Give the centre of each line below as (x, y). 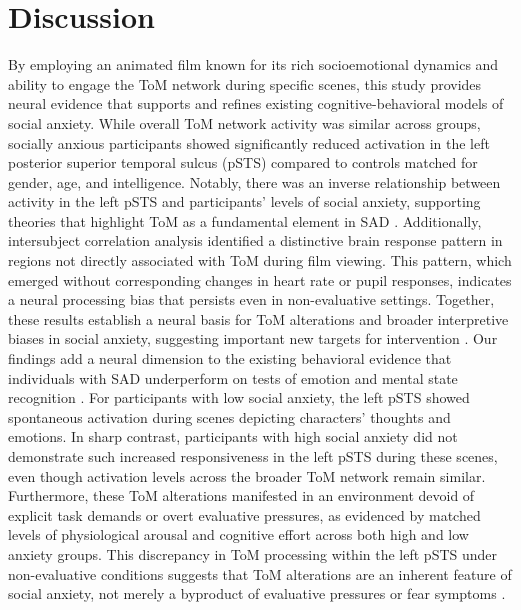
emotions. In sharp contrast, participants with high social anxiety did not (233, 436)
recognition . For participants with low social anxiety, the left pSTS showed (239, 397)
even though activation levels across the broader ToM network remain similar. (247, 475)
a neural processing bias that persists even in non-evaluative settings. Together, (251, 299)
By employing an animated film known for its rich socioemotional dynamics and (253, 64)
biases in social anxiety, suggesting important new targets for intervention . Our (253, 338)
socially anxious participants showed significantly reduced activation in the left (249, 142)
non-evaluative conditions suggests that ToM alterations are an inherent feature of (260, 573)
